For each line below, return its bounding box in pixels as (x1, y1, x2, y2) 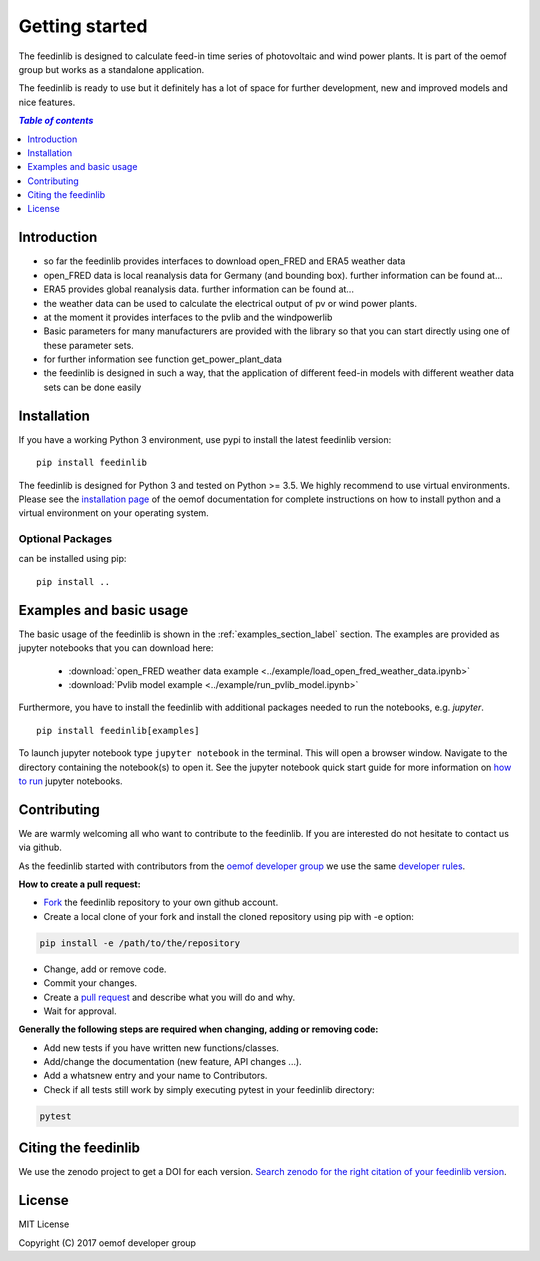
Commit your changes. (43, 977, 138, 989)
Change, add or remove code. (43, 963, 167, 975)
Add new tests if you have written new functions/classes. (43, 1041, 280, 1054)
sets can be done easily (43, 381, 142, 393)
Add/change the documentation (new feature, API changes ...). (43, 1056, 302, 1068)
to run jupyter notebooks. (18, 775, 124, 787)
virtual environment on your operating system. (18, 507, 209, 519)
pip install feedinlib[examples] (36, 725, 200, 736)
